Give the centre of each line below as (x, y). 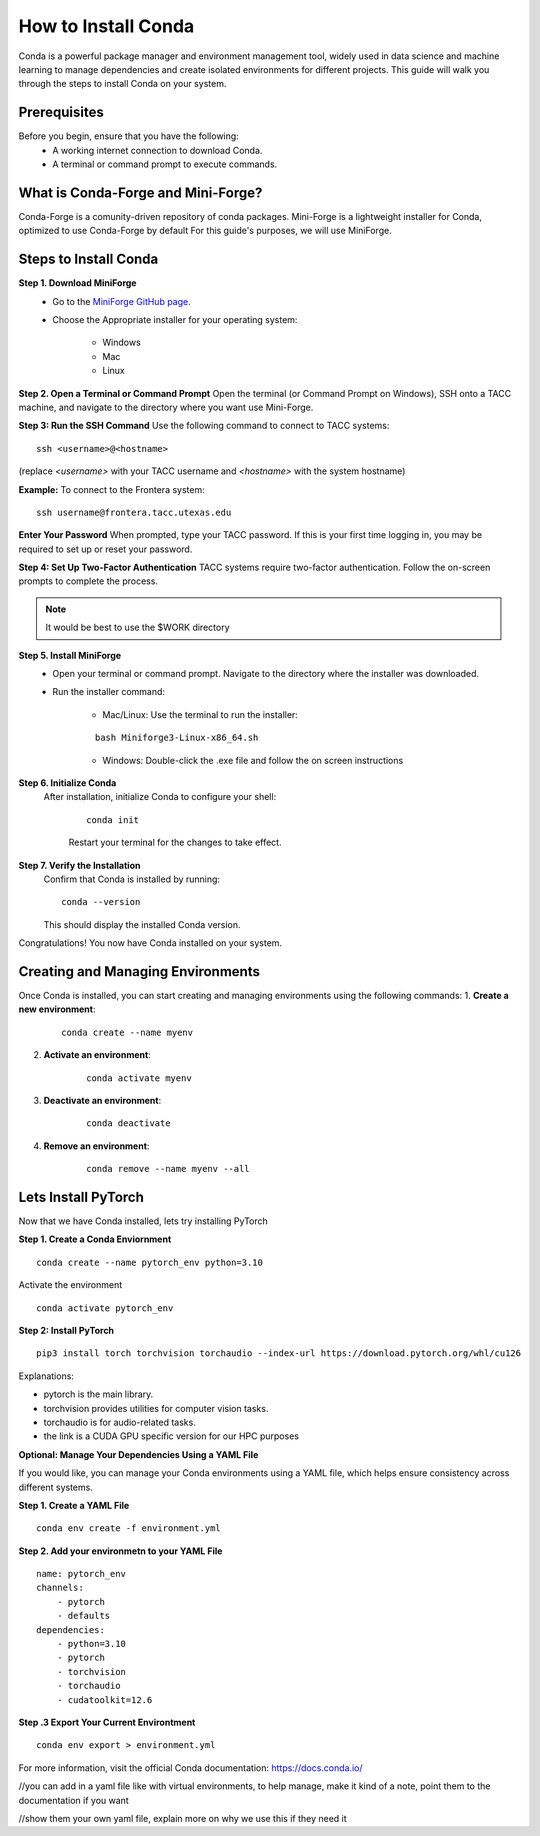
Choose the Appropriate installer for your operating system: (175, 319)
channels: (60, 1588)
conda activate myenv (139, 1078)
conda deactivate (128, 1123)
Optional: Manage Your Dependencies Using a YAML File (138, 1454)
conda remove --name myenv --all (168, 1169)
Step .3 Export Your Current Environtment (107, 1722)
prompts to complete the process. (88, 581)
